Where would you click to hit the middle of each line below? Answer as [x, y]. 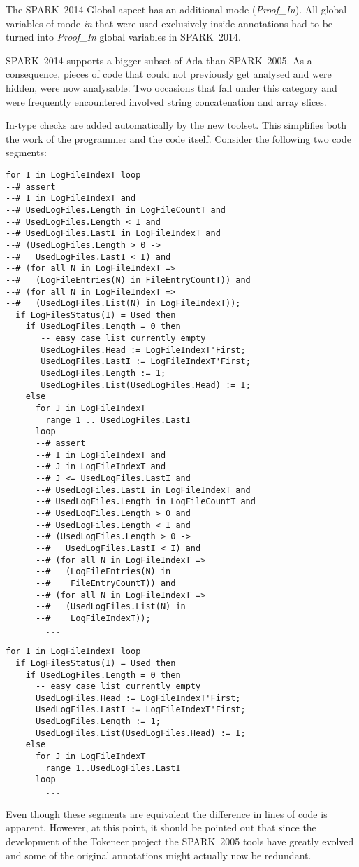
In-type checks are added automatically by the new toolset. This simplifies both [176, 125]
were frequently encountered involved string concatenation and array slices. [166, 101]
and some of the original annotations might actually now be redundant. [159, 855]
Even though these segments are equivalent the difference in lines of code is [167, 813]
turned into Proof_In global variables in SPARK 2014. [123, 37]
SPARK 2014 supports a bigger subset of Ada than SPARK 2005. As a [159, 60]
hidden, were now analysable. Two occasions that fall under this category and [171, 87]
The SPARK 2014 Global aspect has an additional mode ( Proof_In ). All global [176, 9]
